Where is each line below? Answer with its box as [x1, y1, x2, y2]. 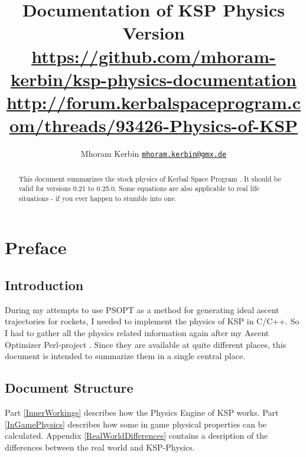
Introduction [5, 276, 84, 294]
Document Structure [5, 379, 134, 397]
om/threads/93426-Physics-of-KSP [9, 113, 298, 137]
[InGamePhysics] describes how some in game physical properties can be [5, 417, 267, 430]
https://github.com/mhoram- [31, 44, 276, 68]
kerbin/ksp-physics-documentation [11, 67, 297, 91]
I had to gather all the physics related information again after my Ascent [5, 327, 269, 339]
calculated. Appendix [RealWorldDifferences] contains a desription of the [5, 429, 268, 442]
